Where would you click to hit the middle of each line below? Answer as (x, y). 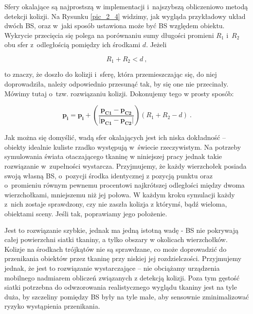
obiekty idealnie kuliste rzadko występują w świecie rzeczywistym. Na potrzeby (123, 147)
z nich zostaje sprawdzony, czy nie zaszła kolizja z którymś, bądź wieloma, (116, 204)
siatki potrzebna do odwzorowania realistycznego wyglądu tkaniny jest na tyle (121, 287)
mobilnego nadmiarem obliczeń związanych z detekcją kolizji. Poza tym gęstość (122, 277)
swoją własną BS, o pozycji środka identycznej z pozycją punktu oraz (108, 175)
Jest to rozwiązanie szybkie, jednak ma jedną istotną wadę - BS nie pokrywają (121, 230)
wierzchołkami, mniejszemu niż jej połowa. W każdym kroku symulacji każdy (120, 194)
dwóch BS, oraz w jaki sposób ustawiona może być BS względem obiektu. (115, 26)
